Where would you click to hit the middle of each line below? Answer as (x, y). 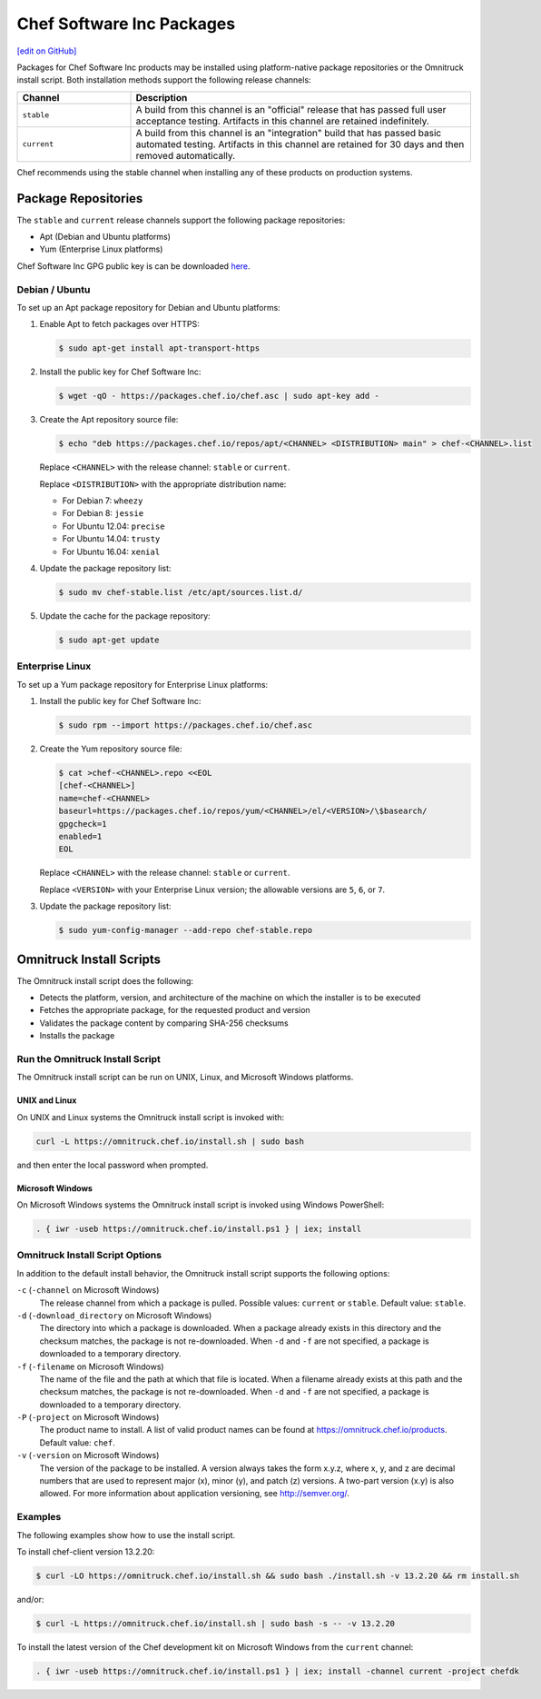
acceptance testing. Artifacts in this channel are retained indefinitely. (283, 121)
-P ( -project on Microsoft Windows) (88, 1417)
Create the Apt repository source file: (109, 420)
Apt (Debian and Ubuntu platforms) (105, 237)
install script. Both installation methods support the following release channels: (164, 80)
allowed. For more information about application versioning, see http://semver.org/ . (194, 1494)
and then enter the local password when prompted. (113, 1165)
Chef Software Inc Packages (126, 24)
